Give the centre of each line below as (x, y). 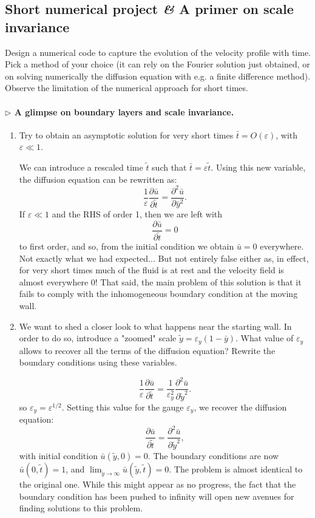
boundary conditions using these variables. (98, 362)
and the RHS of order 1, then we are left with (137, 214)
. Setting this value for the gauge (123, 407)
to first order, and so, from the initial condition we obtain (127, 246)
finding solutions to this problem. (81, 508)
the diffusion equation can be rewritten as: (98, 179)
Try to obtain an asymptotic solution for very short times (126, 135)
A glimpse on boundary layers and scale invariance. (124, 111)
